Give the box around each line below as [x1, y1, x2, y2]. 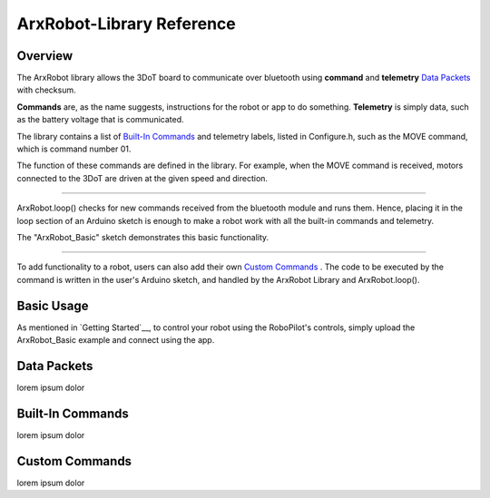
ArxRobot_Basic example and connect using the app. [16, 335, 215, 346]
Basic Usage [16, 298, 89, 313]
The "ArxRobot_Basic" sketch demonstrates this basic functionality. [16, 231, 269, 242]
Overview [16, 48, 73, 63]
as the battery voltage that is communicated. [16, 114, 184, 125]
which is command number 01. [16, 143, 132, 154]
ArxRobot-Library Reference [16, 14, 236, 34]
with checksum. [16, 84, 76, 95]
